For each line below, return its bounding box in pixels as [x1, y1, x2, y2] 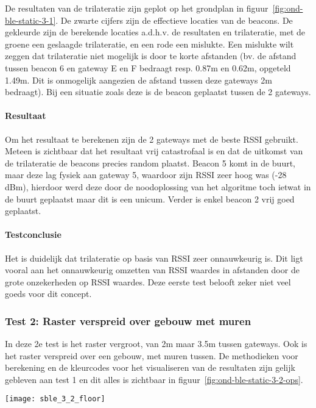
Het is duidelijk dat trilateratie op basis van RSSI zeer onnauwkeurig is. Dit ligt [5, 251, 303, 264]
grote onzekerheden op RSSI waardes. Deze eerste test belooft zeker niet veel [5, 275, 291, 288]
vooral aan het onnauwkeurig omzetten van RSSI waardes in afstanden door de [5, 263, 300, 276]
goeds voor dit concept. [5, 287, 92, 300]
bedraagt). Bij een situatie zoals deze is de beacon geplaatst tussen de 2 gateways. [5, 85, 311, 98]
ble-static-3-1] [5, 13, 56, 26]
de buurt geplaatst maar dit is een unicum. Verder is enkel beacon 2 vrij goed [5, 192, 295, 205]
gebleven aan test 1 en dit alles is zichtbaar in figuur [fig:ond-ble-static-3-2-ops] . [5, 373, 303, 385]
